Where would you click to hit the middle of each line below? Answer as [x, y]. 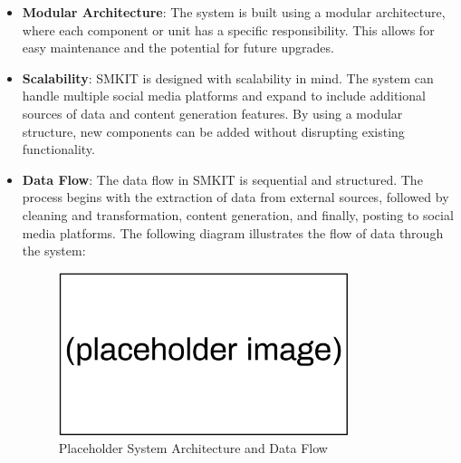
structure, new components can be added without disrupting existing [213, 131]
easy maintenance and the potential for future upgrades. [178, 48]
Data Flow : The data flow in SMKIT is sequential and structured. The [222, 179]
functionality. [58, 149]
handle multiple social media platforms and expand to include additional [224, 96]
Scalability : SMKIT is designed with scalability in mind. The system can [228, 77]
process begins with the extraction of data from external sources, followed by [235, 197]
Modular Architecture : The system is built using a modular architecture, [234, 12]
